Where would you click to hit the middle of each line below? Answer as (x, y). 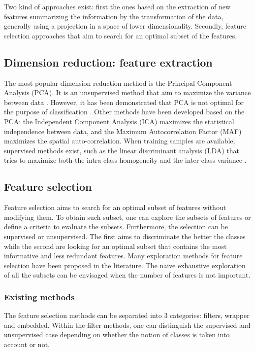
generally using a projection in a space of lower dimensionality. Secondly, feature (125, 26)
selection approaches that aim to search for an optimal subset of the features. (121, 35)
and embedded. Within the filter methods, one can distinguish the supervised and (127, 325)
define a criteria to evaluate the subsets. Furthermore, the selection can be (116, 227)
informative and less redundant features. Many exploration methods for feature (123, 256)
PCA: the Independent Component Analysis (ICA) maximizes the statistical (119, 121)
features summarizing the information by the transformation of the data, (114, 16)
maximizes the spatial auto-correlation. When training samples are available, (120, 141)
